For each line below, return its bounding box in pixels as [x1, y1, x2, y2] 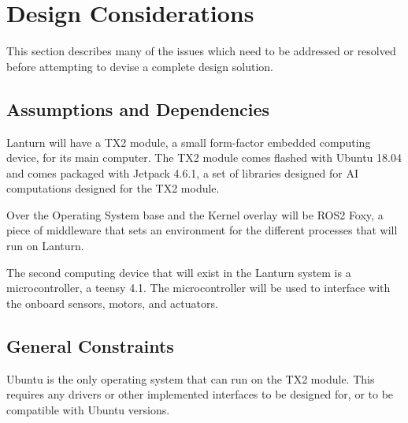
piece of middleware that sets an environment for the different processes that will [6, 222, 398, 238]
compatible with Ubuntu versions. [6, 401, 170, 417]
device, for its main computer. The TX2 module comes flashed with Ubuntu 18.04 [6, 149, 402, 166]
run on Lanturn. [6, 238, 84, 254]
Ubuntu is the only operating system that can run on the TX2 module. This [6, 370, 375, 387]
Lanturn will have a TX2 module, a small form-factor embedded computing [6, 133, 371, 150]
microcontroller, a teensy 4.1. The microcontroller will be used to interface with [6, 279, 391, 296]
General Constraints [6, 333, 174, 357]
